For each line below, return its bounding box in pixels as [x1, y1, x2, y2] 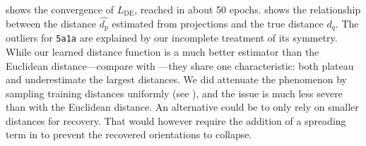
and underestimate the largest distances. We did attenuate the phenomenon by [6, 72, 347, 87]
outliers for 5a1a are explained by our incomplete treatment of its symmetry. [6, 30, 338, 45]
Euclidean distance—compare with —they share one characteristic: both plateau [6, 58, 354, 73]
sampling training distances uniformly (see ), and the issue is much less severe [6, 85, 343, 100]
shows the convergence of [6, 2, 114, 16]
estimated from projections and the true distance [112, 16, 324, 30]
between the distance [6, 16, 97, 30]
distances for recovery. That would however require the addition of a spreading [6, 113, 346, 128]
